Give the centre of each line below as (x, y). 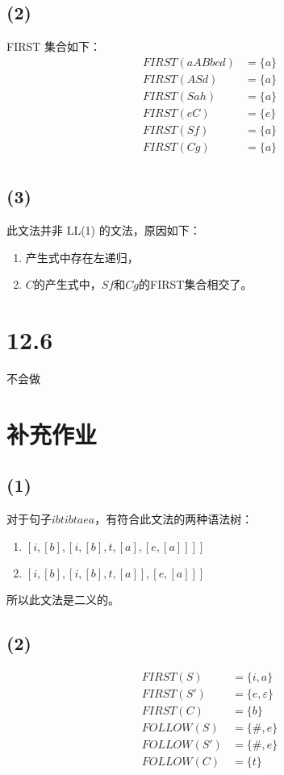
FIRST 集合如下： (54, 46)
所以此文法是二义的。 (63, 599)
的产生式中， (67, 284)
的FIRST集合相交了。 (195, 284)
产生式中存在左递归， (82, 257)
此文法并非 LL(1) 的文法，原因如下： (104, 230)
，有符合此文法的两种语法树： (174, 519)
